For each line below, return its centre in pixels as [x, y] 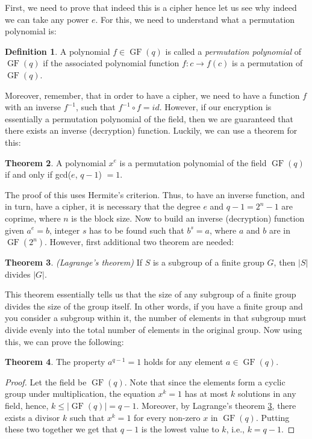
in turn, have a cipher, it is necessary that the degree [103, 206]
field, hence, [27, 406]
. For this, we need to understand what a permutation [195, 19]
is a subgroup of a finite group [208, 262]
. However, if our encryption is [215, 107]
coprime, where [33, 218]
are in [279, 230]
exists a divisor [33, 417]
